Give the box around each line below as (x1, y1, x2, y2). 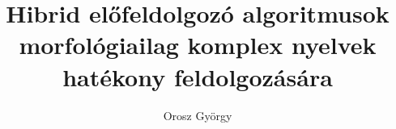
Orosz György (163, 106, 232, 123)
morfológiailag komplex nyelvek (19, 28, 377, 61)
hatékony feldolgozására (62, 60, 333, 93)
